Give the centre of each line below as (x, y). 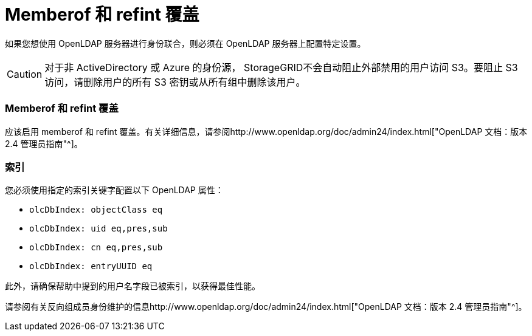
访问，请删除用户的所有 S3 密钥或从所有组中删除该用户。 (175, 82)
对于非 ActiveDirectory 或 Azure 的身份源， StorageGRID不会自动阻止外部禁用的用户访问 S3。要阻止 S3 (281, 67)
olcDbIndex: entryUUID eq (91, 266)
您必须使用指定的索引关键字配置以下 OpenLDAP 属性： (114, 190)
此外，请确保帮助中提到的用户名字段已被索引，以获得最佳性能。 (133, 286)
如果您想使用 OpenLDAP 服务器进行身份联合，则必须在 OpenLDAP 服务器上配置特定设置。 (185, 43)
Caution (25, 74)
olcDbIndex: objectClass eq (96, 210)
